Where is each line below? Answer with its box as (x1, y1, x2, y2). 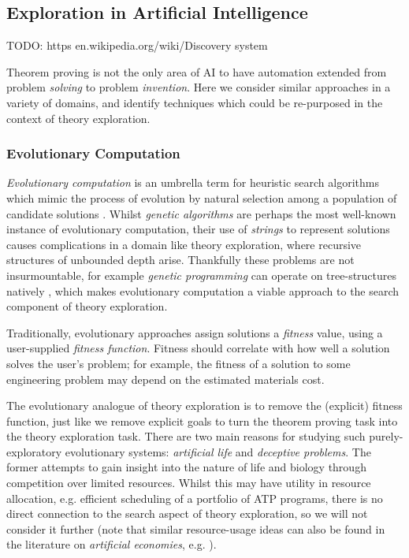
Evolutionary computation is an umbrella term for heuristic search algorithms (6, 174, 379, 191)
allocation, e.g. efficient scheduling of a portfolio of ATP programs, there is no (6, 489, 383, 506)
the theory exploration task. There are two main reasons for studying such (6, 428, 366, 445)
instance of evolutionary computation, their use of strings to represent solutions (6, 221, 390, 237)
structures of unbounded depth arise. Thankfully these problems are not (6, 251, 355, 268)
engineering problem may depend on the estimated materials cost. (6, 370, 325, 387)
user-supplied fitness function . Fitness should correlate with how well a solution (6, 340, 390, 356)
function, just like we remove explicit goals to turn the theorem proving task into (6, 412, 398, 429)
